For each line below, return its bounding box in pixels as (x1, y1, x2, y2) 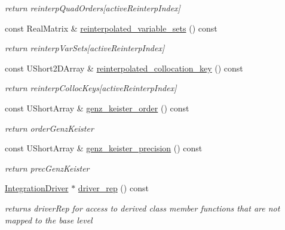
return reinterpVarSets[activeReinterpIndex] (5, 42, 165, 54)
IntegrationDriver (5, 182, 69, 194)
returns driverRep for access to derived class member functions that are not (5, 201, 280, 214)
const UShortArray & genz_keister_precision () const (5, 142, 203, 154)
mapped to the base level (5, 213, 93, 226)
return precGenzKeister (5, 161, 90, 174)
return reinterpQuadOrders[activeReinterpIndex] (5, 2, 180, 14)
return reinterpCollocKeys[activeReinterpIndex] (5, 82, 177, 94)
